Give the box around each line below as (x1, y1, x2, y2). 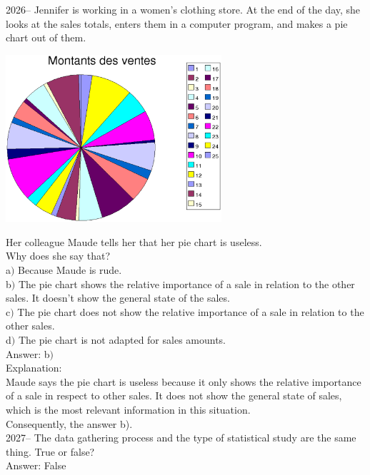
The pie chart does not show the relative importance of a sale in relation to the (17, 304, 364, 319)
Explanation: (6, 360, 62, 375)
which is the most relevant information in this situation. (6, 402, 251, 417)
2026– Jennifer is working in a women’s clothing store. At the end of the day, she (6, 2, 361, 16)
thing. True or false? (6, 444, 95, 459)
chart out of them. (6, 30, 86, 45)
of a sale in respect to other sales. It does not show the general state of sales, (6, 388, 342, 403)
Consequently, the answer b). (6, 416, 133, 431)
